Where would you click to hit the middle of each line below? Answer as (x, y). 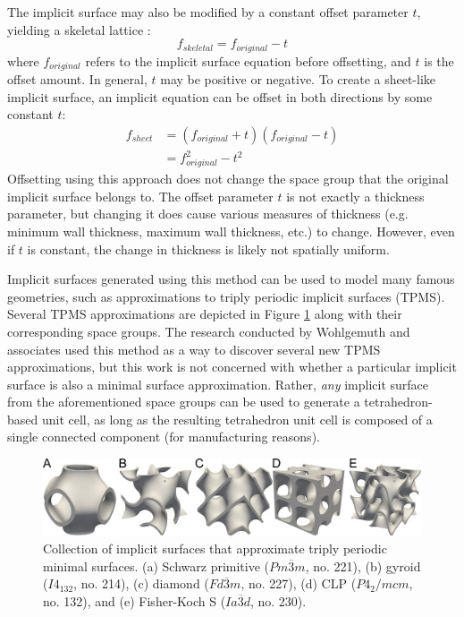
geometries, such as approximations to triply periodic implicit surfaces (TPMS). (226, 296)
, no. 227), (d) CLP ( (299, 583)
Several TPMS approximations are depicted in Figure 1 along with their (205, 314)
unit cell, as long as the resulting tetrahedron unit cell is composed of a (237, 419)
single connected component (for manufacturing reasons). (164, 437)
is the (439, 60)
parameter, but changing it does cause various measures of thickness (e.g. (208, 214)
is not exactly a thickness (355, 196)
